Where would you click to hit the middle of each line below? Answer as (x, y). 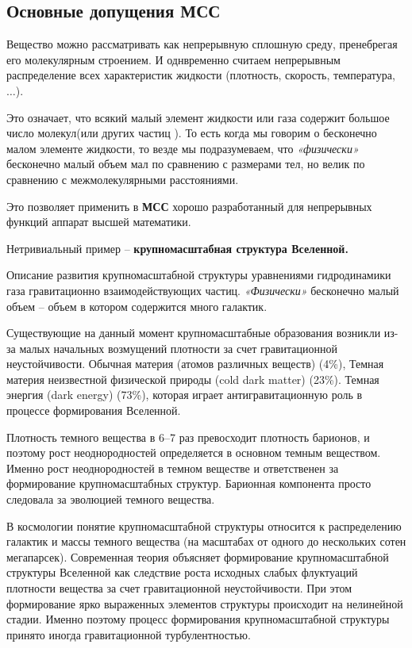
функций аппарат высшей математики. (99, 222)
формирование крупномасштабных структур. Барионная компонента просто (189, 483)
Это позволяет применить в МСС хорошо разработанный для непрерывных (189, 206)
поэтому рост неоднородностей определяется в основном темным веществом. (194, 452)
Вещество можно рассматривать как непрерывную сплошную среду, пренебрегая (202, 44)
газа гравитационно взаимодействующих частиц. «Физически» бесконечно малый (203, 290)
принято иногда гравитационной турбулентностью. (129, 634)
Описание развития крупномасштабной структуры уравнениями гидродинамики (199, 275)
